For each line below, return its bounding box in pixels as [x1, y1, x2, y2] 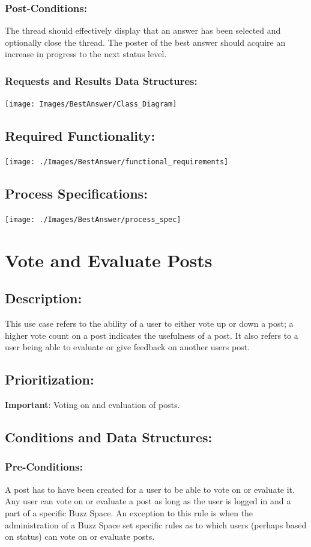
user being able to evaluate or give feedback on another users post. [5, 341, 250, 353]
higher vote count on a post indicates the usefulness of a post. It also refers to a [5, 329, 298, 341]
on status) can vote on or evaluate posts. [5, 530, 155, 543]
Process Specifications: [5, 184, 148, 203]
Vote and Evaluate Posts [5, 247, 213, 272]
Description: [5, 289, 82, 307]
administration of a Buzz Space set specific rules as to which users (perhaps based [5, 518, 307, 531]
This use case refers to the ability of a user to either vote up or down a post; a [5, 317, 294, 330]
